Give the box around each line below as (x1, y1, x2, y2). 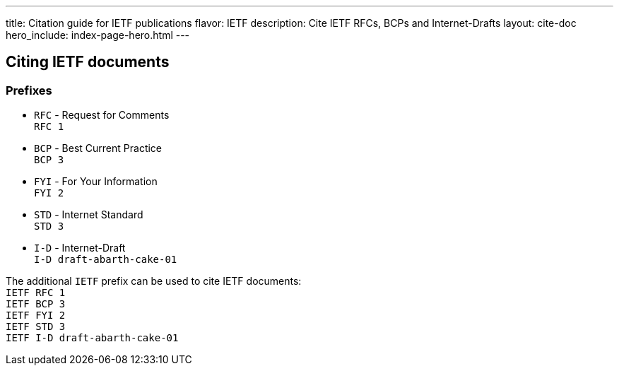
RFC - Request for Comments (34, 109, 170, 122)
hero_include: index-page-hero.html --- (6, 29, 190, 41)
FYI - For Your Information (34, 175, 158, 188)
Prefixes (6, 83, 52, 98)
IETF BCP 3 (6, 298, 66, 310)
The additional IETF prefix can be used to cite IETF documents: (6, 275, 302, 288)
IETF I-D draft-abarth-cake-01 (6, 332, 179, 344)
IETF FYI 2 (6, 310, 66, 322)
